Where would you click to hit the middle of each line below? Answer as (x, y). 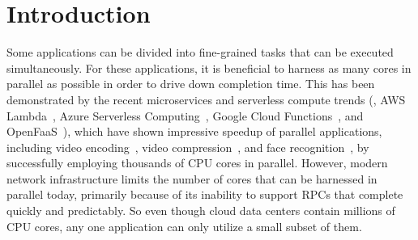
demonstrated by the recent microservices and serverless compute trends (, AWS (206, 99)
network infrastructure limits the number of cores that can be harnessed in (192, 178)
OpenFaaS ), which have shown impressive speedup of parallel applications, (194, 131)
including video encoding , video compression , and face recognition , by (188, 147)
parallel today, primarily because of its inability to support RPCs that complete (205, 194)
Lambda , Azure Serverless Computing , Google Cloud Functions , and (185, 115)
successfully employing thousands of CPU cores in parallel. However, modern (197, 163)
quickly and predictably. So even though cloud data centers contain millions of (201, 211)
